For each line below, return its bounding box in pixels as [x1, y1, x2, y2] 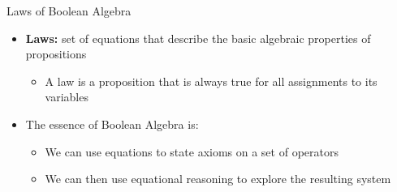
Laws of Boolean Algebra [6, 2, 132, 19]
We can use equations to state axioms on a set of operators [45, 143, 339, 160]
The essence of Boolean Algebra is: [25, 115, 199, 132]
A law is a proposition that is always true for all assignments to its [45, 72, 378, 89]
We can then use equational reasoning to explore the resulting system [45, 170, 391, 187]
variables [45, 88, 88, 105]
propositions [25, 45, 87, 62]
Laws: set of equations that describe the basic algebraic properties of [25, 29, 371, 46]
